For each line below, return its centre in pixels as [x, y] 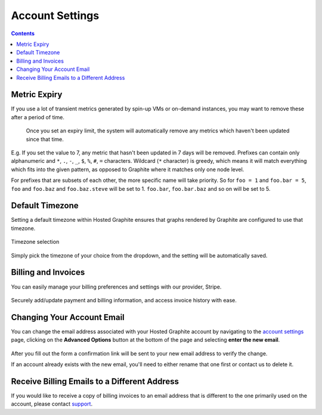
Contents [23, 33]
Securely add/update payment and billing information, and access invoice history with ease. [124, 300]
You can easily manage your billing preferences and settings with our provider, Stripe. [116, 287]
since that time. [45, 139]
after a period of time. [38, 117]
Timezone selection [35, 242]
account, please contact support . [52, 404]
